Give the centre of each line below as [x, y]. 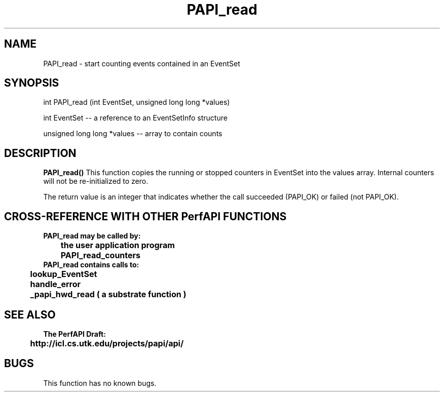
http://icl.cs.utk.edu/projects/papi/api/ [107, 343]
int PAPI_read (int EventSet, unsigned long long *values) [137, 102]
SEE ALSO [30, 314]
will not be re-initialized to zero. [96, 181]
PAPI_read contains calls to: [91, 265]
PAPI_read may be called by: [92, 236]
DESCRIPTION [40, 153]
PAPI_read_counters [101, 255]
